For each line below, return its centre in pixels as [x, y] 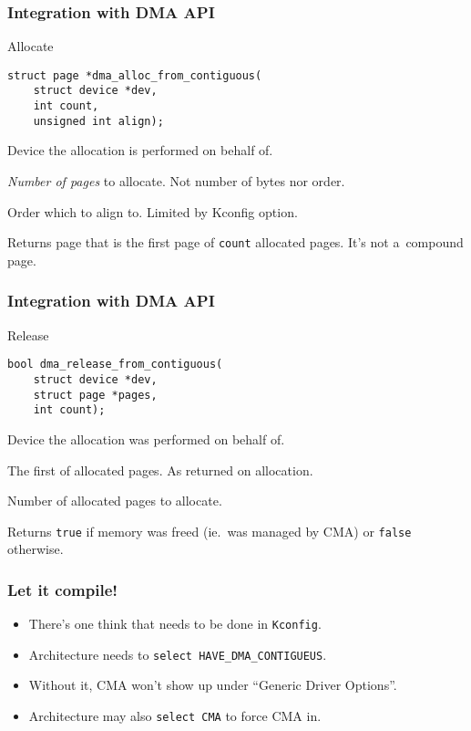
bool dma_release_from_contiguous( [115, 365]
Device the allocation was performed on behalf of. [146, 439]
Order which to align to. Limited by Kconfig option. [153, 211]
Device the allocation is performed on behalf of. [140, 150]
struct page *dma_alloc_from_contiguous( [135, 75]
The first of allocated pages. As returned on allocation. [160, 470]
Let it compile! [62, 589]
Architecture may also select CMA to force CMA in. [175, 716]
